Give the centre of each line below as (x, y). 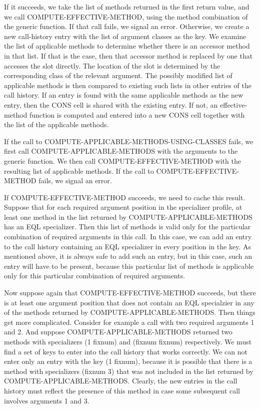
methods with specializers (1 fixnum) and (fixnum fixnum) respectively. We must (128, 341)
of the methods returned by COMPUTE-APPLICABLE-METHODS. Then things (130, 312)
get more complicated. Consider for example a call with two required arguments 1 (129, 322)
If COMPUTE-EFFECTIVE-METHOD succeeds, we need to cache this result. (125, 197)
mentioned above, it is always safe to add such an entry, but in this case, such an (128, 256)
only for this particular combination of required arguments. (95, 276)
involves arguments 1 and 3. (47, 400)
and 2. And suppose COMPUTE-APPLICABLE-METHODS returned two (118, 332)
